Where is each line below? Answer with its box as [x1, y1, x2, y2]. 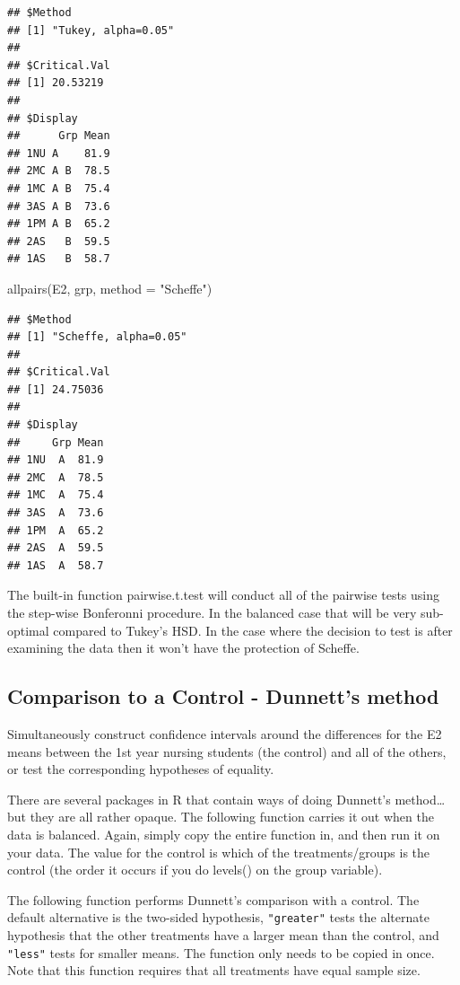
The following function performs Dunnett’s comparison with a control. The [7, 890, 420, 909]
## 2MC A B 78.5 [7, 164, 110, 178]
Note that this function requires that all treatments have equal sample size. [7, 961, 421, 980]
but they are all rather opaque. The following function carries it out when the [7, 807, 434, 826]
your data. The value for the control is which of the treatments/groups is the [7, 842, 430, 861]
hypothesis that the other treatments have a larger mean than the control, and [7, 925, 439, 944]
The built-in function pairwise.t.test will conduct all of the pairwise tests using [7, 585, 440, 604]
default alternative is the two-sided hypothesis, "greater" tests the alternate [7, 908, 430, 927]
